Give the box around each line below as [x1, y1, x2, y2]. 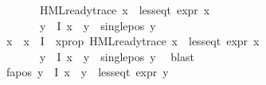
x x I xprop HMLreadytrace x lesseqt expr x [6, 33, 260, 49]
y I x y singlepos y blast [39, 48, 194, 64]
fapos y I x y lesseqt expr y [6, 64, 169, 80]
